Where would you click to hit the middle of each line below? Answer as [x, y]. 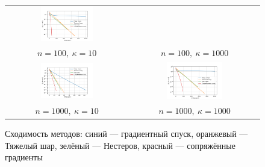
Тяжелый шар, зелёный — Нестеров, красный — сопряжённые [120, 145]
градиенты [24, 157]
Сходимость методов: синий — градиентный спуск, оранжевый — [126, 134]
